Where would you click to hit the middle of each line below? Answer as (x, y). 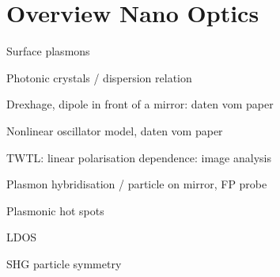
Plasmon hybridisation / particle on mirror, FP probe (137, 184)
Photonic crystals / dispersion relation (99, 77)
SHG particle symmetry (64, 263)
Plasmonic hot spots (55, 210)
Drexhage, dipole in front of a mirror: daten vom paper (140, 104)
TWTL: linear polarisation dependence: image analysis (139, 157)
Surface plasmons (48, 51)
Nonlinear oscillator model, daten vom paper (115, 130)
